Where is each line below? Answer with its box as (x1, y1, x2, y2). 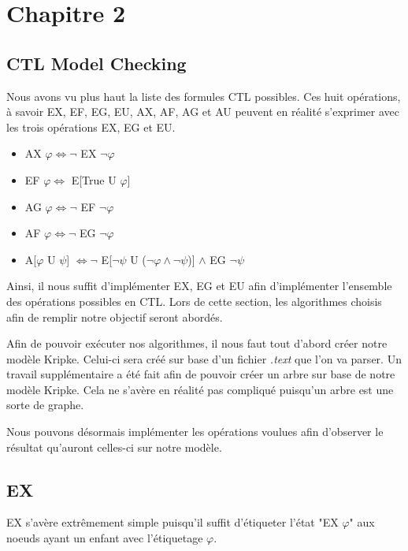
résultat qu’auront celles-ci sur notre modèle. (6, 438, 222, 455)
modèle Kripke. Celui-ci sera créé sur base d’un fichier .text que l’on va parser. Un (6, 350, 402, 367)
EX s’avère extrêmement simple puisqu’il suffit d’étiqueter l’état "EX (6, 514, 339, 531)
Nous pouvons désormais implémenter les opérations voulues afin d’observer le (6, 423, 384, 440)
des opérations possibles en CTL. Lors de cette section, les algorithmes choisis (6, 292, 382, 309)
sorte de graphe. (6, 396, 84, 413)
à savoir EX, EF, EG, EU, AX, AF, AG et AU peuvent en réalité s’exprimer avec (6, 103, 400, 120)
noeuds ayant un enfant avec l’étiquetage (6, 530, 203, 546)
